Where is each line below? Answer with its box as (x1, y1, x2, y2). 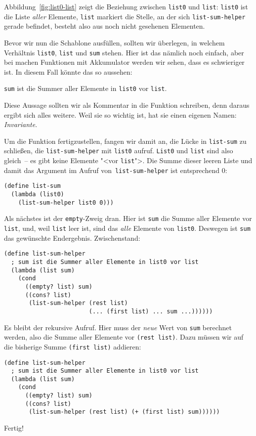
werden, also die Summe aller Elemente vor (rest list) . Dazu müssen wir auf (4, 332, 244, 342)
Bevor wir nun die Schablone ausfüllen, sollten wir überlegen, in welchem (4, 37, 225, 47)
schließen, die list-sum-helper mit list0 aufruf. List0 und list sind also (4, 145, 233, 156)
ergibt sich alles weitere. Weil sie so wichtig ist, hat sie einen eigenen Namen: (4, 109, 237, 120)
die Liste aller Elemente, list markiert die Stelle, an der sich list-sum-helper (4, 11, 246, 21)
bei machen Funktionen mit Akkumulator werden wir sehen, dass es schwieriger (4, 57, 245, 67)
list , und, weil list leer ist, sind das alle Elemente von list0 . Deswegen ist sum (4, 223, 251, 233)
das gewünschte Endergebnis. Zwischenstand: (4, 232, 140, 243)
